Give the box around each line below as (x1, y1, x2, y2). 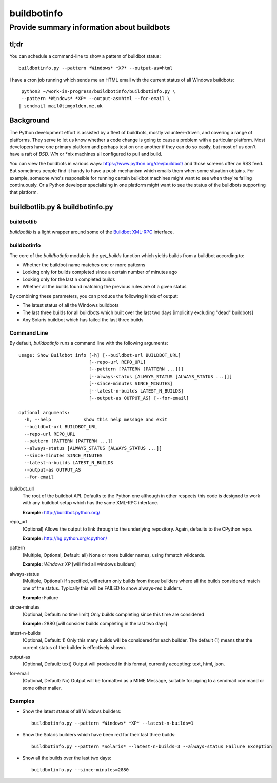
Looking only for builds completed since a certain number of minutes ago (22, 269, 177, 275)
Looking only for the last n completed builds (22, 276, 115, 282)
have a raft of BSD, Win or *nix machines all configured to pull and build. (9, 151, 163, 157)
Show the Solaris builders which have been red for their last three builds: (22, 731, 176, 737)
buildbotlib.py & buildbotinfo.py (9, 203, 113, 211)
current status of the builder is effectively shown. (22, 644, 126, 651)
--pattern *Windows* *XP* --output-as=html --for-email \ (21, 95, 170, 102)
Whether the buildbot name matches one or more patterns (22, 262, 146, 268)
